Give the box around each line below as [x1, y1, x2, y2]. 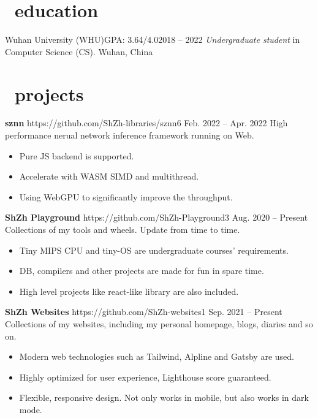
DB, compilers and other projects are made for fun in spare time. [19, 264, 264, 277]
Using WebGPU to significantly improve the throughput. [19, 190, 233, 203]
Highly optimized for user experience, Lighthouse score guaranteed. [19, 370, 271, 383]
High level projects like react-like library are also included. [19, 284, 239, 297]
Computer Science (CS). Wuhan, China [5, 45, 153, 58]
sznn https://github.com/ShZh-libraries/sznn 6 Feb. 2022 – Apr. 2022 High [5, 116, 288, 129]
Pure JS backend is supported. [19, 149, 134, 162]
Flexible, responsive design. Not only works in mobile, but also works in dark [19, 391, 309, 404]
